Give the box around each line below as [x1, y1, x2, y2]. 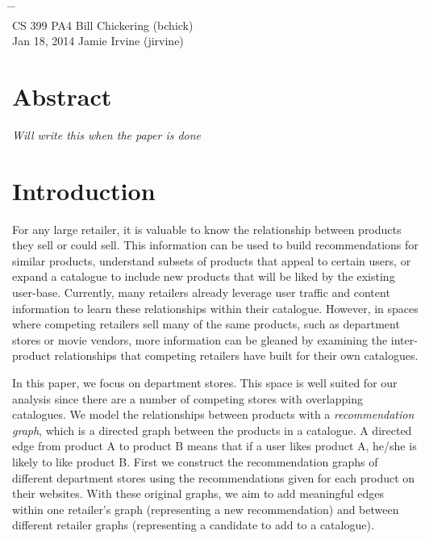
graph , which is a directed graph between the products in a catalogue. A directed [12, 421, 412, 438]
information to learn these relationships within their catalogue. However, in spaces [12, 299, 419, 316]
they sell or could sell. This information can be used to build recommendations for [12, 236, 419, 253]
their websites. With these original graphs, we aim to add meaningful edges [12, 485, 384, 502]
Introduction [12, 173, 156, 207]
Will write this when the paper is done [12, 126, 202, 143]
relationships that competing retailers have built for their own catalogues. [54, 347, 419, 364]
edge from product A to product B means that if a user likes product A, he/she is [12, 437, 417, 454]
